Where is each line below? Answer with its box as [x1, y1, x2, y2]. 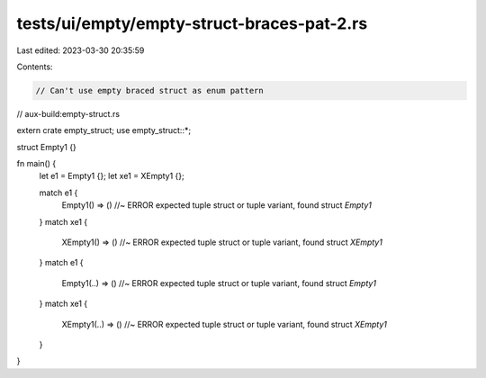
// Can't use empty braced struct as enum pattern [35, 85, 265, 95]
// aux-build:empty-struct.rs [16, 108, 121, 119]
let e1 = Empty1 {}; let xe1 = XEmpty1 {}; [39, 171, 184, 182]
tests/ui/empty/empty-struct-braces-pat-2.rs [16, 13, 368, 33]
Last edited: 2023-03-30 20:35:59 [16, 45, 145, 56]
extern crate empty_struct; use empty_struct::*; [16, 125, 192, 136]
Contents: [16, 61, 53, 72]
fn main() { [16, 158, 57, 169]
